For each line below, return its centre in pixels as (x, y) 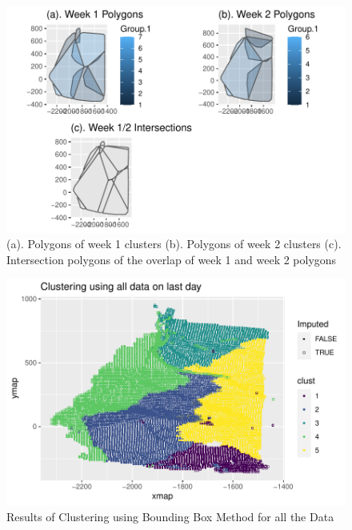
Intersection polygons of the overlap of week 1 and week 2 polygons (172, 259)
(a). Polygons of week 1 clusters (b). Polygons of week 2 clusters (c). (174, 244)
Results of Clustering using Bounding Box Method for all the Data (170, 516)
